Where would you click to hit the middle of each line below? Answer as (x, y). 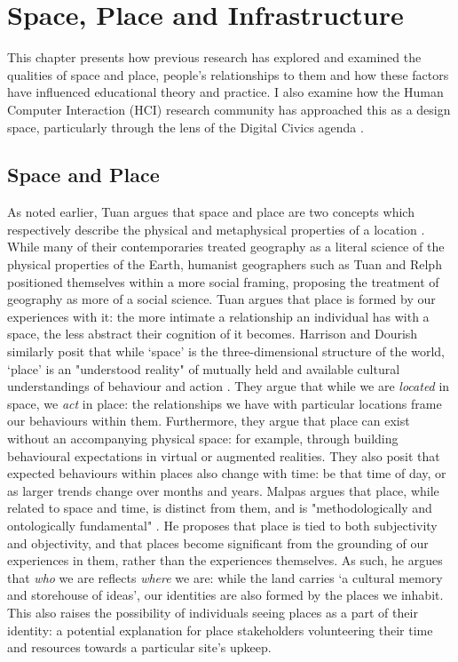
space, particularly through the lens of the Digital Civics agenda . (186, 127)
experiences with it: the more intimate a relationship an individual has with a (218, 316)
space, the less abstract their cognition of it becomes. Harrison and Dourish (213, 334)
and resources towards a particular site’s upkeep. (139, 647)
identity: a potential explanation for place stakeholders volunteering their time (220, 630)
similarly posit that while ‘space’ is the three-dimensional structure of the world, (226, 351)
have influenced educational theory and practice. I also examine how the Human (225, 92)
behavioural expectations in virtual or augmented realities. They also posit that (224, 455)
